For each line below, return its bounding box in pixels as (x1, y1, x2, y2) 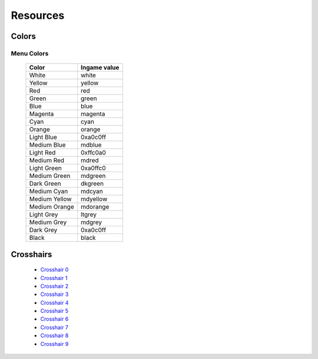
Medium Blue (29, 141, 66, 149)
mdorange (80, 203, 110, 211)
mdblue (80, 141, 102, 149)
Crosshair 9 (40, 340, 69, 347)
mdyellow (80, 195, 108, 203)
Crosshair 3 (40, 291, 69, 298)
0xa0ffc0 (80, 164, 106, 172)
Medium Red (29, 156, 65, 164)
